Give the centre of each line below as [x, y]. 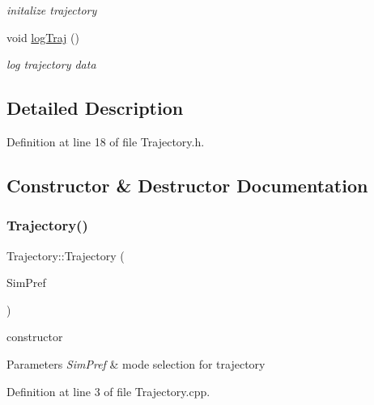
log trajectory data [51, 64]
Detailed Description [95, 108]
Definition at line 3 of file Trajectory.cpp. [108, 391]
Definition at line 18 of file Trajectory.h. [106, 141]
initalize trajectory [52, 10]
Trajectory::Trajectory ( [66, 255]
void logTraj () [43, 37]
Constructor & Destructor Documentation [187, 185]
